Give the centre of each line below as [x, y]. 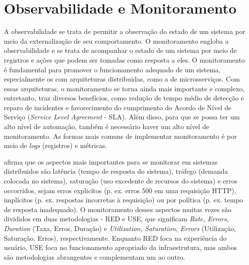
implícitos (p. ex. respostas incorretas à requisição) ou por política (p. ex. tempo [124, 200]
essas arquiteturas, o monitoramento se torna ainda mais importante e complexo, [124, 88]
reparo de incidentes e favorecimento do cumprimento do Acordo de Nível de [118, 107]
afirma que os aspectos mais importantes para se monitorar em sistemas [111, 161]
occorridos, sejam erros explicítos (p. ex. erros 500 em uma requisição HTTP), [120, 190]
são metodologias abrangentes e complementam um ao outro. [95, 257]
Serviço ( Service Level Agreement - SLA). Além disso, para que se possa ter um [122, 117]
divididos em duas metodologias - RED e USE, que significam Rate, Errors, [116, 219]
